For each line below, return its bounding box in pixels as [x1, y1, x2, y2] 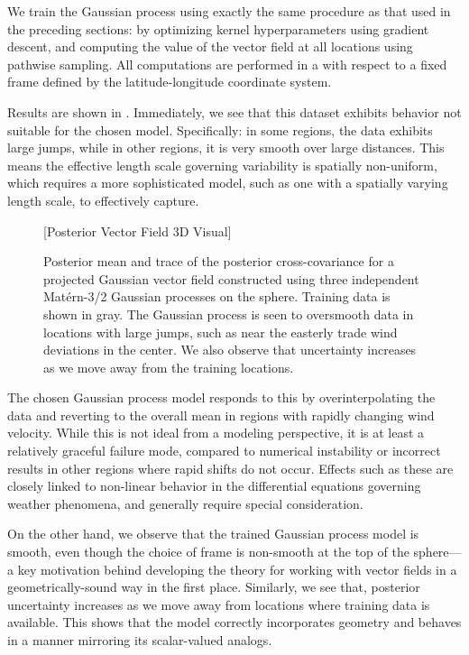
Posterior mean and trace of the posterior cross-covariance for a [43, 252, 394, 271]
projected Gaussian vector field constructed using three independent [43, 269, 419, 288]
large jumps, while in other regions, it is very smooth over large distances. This [7, 138, 445, 157]
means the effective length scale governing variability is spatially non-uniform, [7, 155, 437, 174]
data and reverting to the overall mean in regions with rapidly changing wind [7, 405, 435, 424]
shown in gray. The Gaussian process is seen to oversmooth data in [43, 304, 414, 323]
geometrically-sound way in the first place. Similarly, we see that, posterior [7, 577, 420, 596]
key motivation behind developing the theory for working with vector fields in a [17, 559, 457, 578]
